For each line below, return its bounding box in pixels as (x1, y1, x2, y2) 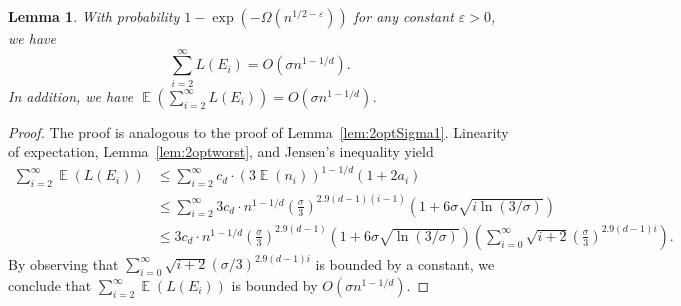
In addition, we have (8, 85, 134, 106)
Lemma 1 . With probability (8, 6, 180, 26)
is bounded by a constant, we (315, 253, 495, 274)
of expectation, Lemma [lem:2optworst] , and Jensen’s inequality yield (8, 141, 434, 162)
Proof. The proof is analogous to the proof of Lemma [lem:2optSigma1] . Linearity (8, 121, 509, 142)
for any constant (353, 6, 454, 26)
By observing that (8, 253, 119, 274)
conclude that (8, 275, 92, 296)
